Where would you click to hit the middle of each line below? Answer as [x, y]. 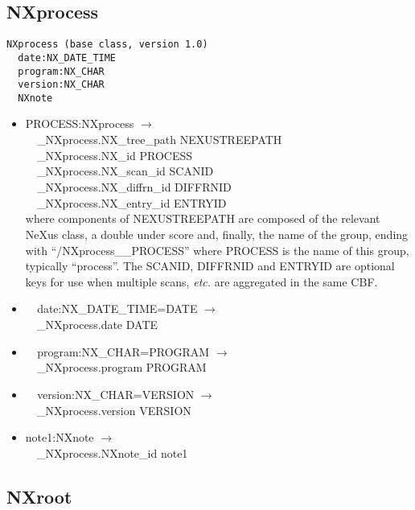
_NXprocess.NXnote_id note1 [113, 452]
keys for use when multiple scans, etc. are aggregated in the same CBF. [201, 281]
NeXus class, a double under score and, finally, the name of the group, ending [217, 234]
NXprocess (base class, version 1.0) [107, 45]
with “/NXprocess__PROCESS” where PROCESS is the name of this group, [217, 250]
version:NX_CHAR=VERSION [116, 394]
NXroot [39, 496]
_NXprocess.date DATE [98, 324]
